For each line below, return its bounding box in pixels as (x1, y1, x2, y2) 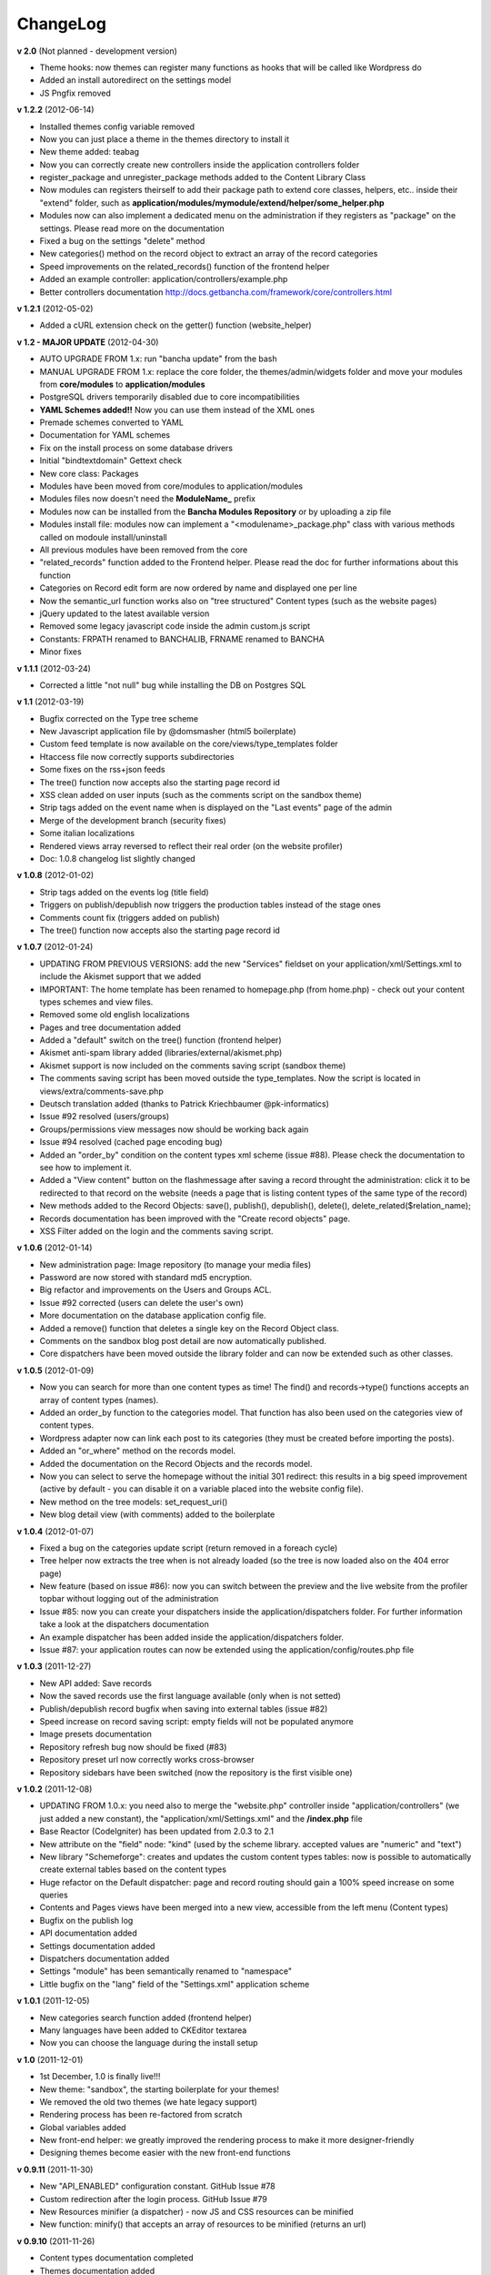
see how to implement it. (39, 1161, 132, 1173)
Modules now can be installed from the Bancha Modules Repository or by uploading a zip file (39, 506, 392, 517)
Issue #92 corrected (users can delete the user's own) (39, 1297, 245, 1308)
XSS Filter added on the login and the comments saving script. (39, 1225, 274, 1237)
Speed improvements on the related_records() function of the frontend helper (39, 260, 330, 272)
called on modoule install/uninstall (39, 531, 167, 542)
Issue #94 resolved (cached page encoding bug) (39, 1137, 223, 1148)
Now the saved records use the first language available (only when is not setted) (39, 1691, 341, 1702)
